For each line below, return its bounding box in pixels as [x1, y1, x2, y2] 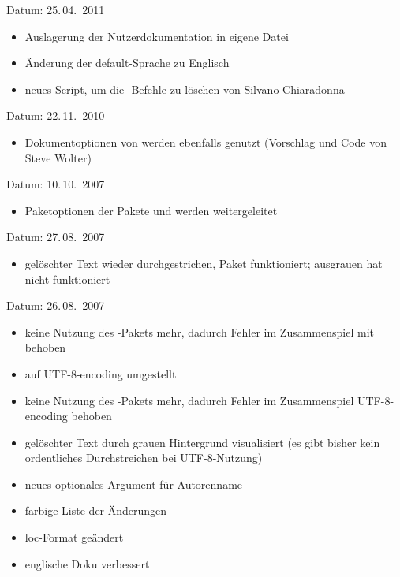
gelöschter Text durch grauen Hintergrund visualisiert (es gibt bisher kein [24, 434, 380, 450]
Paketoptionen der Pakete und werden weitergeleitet [24, 202, 278, 218]
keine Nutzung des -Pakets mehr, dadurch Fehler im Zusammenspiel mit [24, 323, 374, 340]
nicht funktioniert [24, 270, 110, 287]
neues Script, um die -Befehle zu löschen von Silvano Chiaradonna [24, 80, 345, 97]
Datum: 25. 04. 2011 [6, 2, 105, 17]
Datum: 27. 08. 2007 [6, 229, 105, 245]
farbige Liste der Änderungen [24, 502, 167, 519]
